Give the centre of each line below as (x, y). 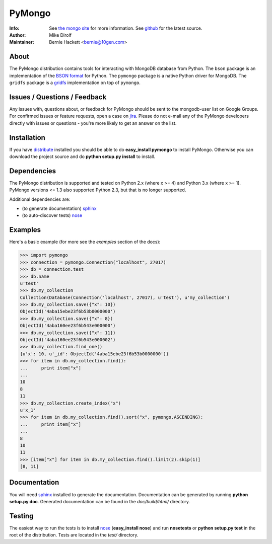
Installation (27, 138)
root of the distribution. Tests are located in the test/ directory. (74, 535)
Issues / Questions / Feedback (58, 97)
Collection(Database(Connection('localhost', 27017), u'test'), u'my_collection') (125, 297)
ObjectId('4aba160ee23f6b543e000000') (68, 326)
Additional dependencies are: (40, 199)
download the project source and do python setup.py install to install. (82, 157)
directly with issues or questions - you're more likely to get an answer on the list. (93, 123)
